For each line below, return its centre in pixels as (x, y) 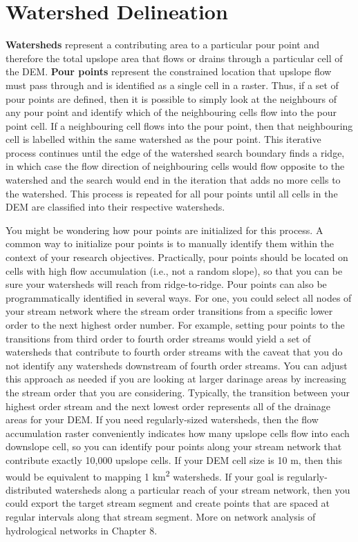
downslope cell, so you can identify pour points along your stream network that (174, 446)
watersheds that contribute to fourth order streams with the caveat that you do (174, 352)
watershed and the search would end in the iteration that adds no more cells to (173, 180)
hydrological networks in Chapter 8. (82, 530)
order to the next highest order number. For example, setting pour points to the (175, 325)
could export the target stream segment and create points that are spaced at (168, 503)
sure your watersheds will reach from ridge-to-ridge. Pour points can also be (166, 284)
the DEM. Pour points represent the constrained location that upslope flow (169, 71)
